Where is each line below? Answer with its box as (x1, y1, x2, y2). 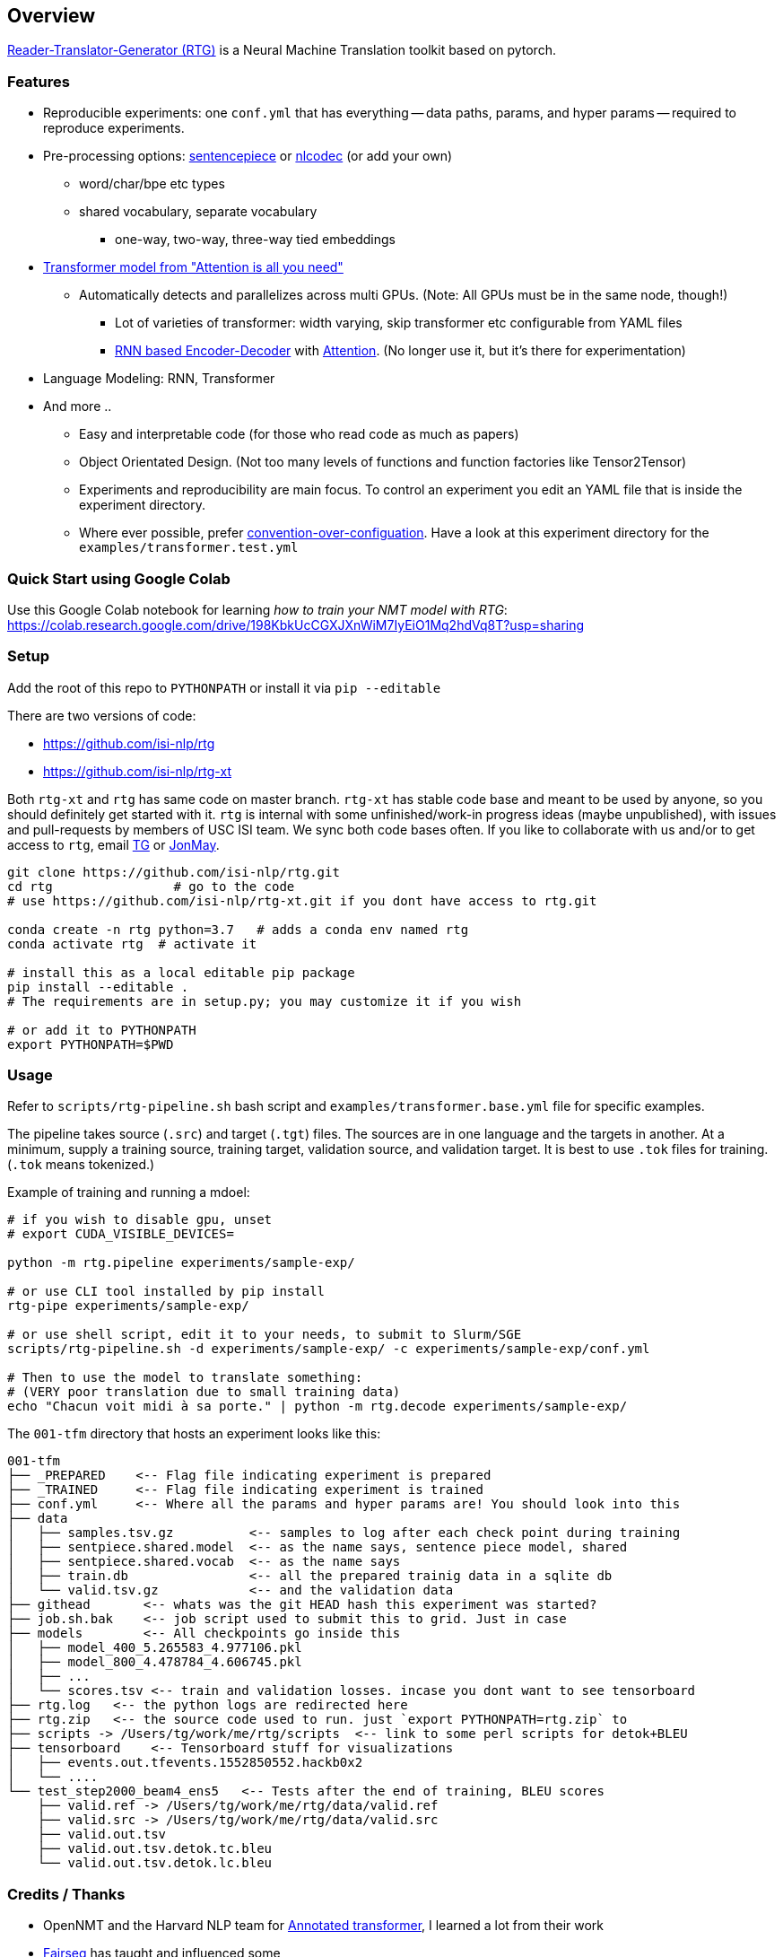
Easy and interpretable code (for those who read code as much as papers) (79, 426, 519, 442)
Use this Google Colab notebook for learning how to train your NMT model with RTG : (7, 601, 508, 617)
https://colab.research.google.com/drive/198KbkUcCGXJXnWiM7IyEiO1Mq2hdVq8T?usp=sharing (7, 616, 585, 633)
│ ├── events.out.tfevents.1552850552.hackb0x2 (7, 1755, 363, 1770)
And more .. (43, 398, 112, 415)
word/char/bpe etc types (79, 176, 225, 192)
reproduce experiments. (43, 120, 185, 136)
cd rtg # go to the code (7, 878, 295, 894)
